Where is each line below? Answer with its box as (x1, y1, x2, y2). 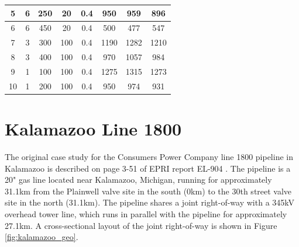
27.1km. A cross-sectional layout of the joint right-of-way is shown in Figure (5, 219, 277, 231)
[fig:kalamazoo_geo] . (5, 231, 78, 243)
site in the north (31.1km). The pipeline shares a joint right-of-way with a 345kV (5, 196, 295, 208)
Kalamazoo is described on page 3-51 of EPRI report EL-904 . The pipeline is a (5, 162, 291, 174)
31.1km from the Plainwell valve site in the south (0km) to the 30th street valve (5, 185, 292, 197)
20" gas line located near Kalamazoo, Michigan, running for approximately (5, 173, 272, 186)
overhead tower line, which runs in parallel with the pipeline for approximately (5, 207, 287, 220)
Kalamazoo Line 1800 (5, 117, 182, 140)
